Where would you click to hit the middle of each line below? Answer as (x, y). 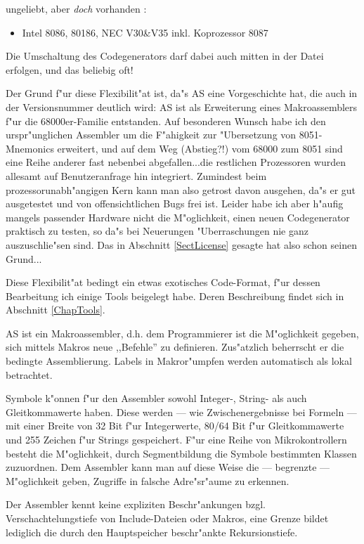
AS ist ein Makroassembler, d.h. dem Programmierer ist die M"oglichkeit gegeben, (182, 333)
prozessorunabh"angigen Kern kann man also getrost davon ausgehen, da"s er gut (181, 189)
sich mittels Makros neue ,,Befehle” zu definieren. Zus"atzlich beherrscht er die (175, 347)
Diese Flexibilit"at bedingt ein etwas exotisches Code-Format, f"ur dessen (163, 282)
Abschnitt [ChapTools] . (56, 310)
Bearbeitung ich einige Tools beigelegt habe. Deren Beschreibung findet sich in (175, 296)
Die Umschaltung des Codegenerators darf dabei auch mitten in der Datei (165, 56)
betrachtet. (29, 374)
